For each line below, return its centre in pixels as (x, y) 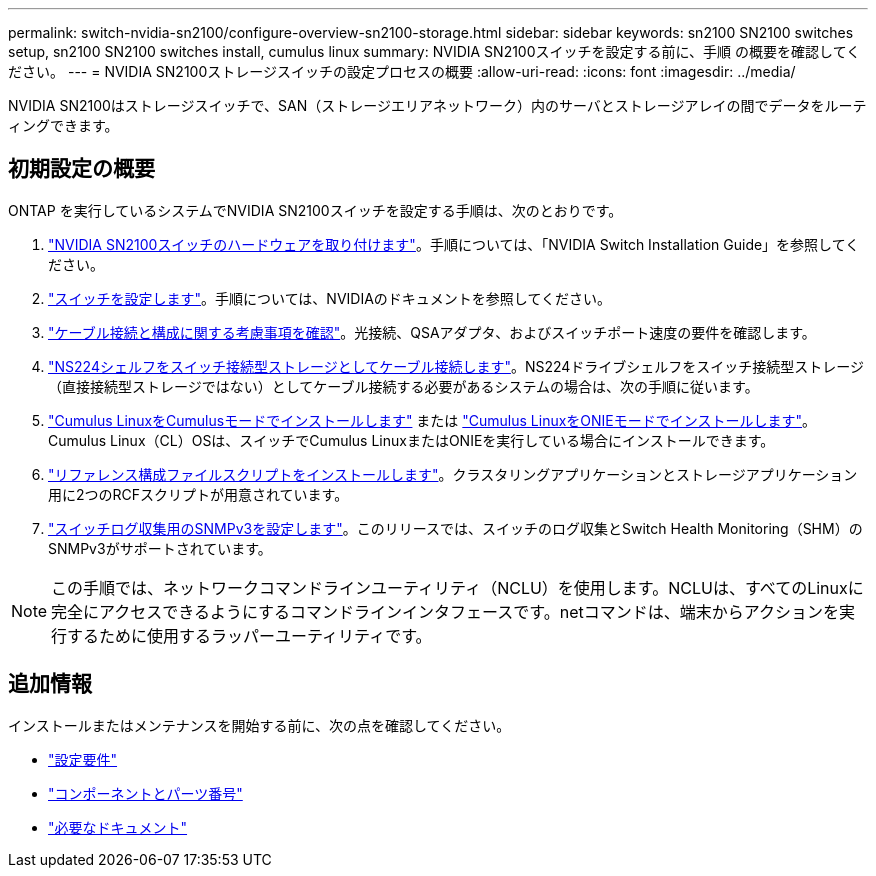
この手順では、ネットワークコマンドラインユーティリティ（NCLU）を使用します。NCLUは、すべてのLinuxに (457, 587)
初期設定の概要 (81, 169)
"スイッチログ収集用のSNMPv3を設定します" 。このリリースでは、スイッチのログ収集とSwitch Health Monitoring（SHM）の (455, 528)
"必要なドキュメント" (118, 827)
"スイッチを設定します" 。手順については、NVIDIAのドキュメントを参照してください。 (329, 298)
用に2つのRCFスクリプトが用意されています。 (198, 494)
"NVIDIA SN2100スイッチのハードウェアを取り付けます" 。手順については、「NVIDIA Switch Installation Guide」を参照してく (454, 244)
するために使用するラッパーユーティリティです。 (249, 635)
